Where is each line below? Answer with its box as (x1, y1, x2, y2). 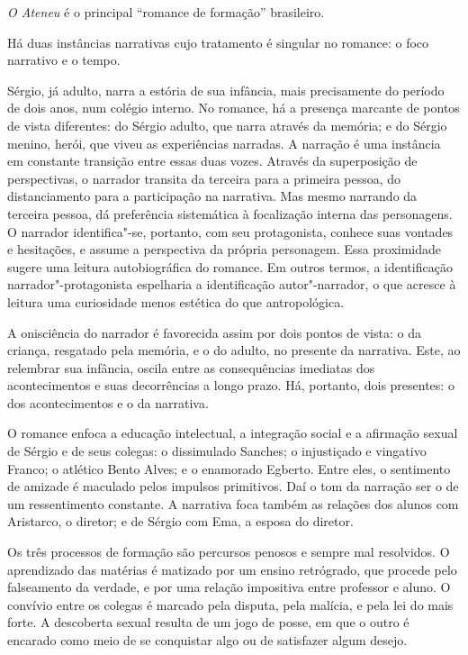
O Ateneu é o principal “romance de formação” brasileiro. (7, 3, 325, 21)
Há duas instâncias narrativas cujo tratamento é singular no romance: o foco (7, 32, 429, 51)
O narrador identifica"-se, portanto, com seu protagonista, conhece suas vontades (7, 222, 454, 241)
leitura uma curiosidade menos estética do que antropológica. (7, 292, 345, 311)
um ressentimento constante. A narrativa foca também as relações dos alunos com (7, 494, 459, 513)
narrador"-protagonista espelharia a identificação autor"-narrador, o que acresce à (7, 275, 456, 294)
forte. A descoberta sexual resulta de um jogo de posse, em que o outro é (7, 613, 409, 632)
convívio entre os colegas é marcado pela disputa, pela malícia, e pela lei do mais (7, 595, 454, 614)
